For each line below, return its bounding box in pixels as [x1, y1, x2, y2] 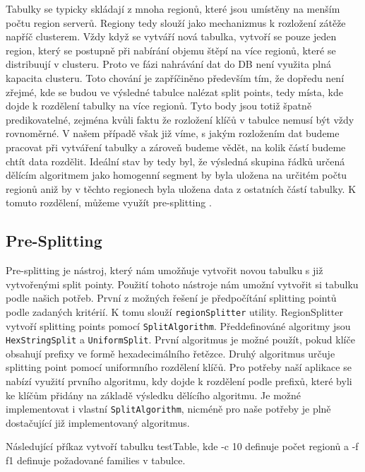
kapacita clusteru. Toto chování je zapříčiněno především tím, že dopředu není [6, 70, 345, 85]
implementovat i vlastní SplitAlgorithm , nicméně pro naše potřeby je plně [6, 401, 331, 416]
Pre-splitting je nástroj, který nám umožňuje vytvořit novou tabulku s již [6, 263, 323, 278]
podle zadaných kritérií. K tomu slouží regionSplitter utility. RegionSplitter [6, 304, 343, 319]
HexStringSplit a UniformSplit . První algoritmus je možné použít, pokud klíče [6, 332, 355, 347]
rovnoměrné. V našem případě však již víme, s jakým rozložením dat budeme [6, 126, 340, 141]
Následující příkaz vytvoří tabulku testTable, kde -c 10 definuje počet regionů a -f [6, 439, 359, 454]
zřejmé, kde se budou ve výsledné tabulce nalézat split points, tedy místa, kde [6, 84, 343, 99]
